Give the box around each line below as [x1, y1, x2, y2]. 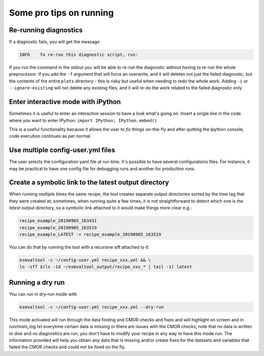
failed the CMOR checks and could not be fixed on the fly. [9, 344, 126, 350]
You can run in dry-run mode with [9, 291, 77, 297]
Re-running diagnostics [9, 26, 83, 34]
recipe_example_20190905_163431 [19, 218, 97, 224]
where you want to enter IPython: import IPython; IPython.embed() [9, 117, 157, 123]
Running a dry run [9, 278, 65, 287]
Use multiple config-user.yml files [9, 146, 115, 154]
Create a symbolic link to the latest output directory [9, 178, 169, 187]
